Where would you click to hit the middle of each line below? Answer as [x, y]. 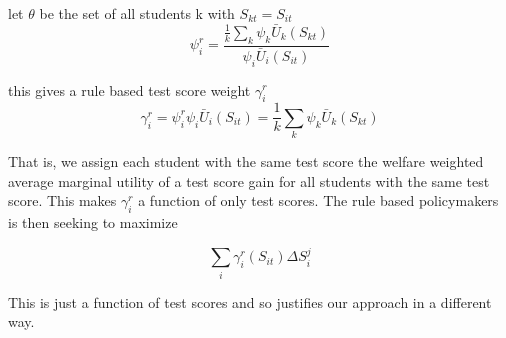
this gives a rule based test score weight [129, 89]
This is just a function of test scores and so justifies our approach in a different [250, 301]
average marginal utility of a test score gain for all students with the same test [249, 180]
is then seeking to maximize [93, 222]
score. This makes [62, 200]
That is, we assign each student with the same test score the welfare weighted [246, 161]
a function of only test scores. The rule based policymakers [318, 200]
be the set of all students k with [137, 13]
